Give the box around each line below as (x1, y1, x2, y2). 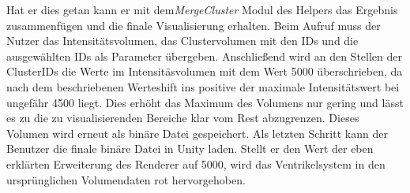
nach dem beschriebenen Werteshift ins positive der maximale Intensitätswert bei (6, 78, 400, 95)
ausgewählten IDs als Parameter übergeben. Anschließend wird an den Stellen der (6, 47, 403, 64)
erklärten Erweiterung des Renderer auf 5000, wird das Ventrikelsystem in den (6, 155, 386, 172)
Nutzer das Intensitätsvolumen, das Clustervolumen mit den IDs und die (6, 32, 359, 49)
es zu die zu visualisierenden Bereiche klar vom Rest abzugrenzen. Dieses (6, 109, 359, 126)
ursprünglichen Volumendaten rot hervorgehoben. (6, 171, 246, 187)
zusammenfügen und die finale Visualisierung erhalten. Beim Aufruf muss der (6, 17, 381, 33)
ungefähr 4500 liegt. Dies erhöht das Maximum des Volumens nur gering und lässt (6, 94, 404, 110)
